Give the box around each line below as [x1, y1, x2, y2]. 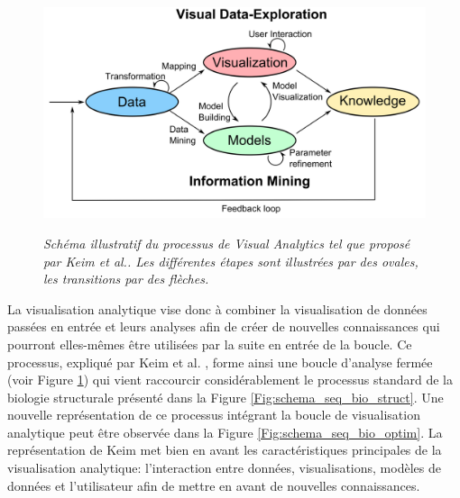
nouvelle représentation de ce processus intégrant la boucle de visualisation [7, 405, 420, 424]
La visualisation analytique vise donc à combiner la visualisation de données [7, 299, 428, 318]
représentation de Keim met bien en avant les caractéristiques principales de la [7, 440, 442, 459]
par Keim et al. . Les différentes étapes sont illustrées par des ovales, [43, 251, 419, 270]
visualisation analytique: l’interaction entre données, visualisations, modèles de [7, 458, 441, 477]
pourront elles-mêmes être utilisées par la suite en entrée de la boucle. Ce [7, 334, 412, 353]
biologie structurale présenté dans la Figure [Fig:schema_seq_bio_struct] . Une [7, 387, 444, 406]
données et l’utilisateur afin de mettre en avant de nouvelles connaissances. [7, 475, 420, 494]
